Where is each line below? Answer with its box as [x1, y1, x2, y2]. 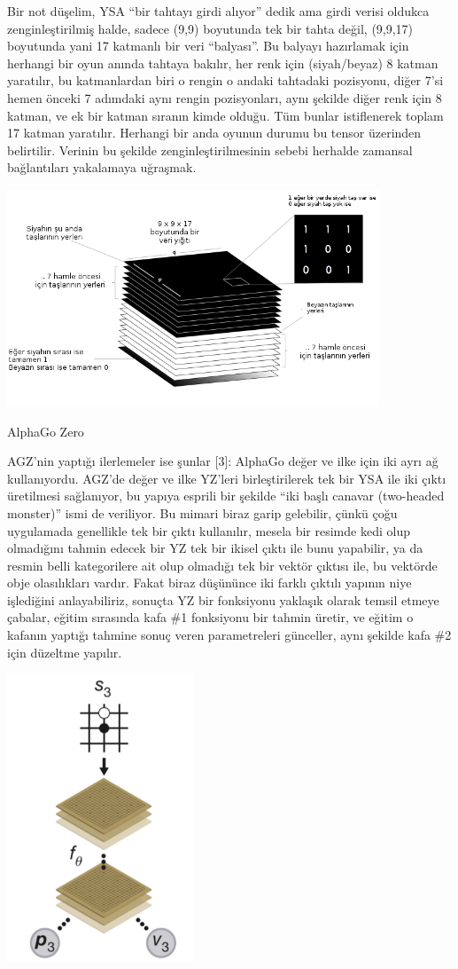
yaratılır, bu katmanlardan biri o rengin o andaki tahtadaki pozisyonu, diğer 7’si [7, 71, 444, 90]
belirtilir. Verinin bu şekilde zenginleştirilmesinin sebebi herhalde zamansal [7, 140, 413, 159]
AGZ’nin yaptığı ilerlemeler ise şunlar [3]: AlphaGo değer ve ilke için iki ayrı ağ [7, 452, 439, 470]
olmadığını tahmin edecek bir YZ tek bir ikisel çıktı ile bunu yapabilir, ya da [7, 539, 423, 557]
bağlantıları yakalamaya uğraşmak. [7, 158, 197, 177]
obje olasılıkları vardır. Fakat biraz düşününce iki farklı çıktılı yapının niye [7, 573, 412, 592]
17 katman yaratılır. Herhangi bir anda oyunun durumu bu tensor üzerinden [7, 123, 422, 142]
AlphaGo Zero [7, 421, 84, 440]
